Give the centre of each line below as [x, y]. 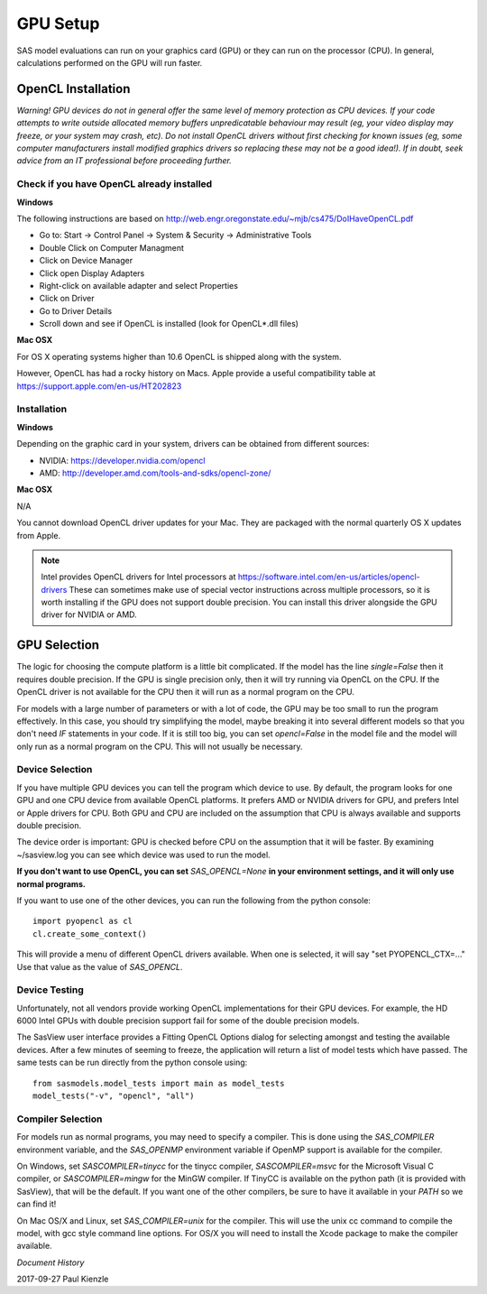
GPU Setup [58, 23]
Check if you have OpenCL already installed [115, 184]
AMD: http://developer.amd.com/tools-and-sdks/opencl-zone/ [155, 473]
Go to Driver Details [76, 310]
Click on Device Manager [86, 261]
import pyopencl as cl [83, 921]
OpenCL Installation [74, 89]
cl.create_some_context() [90, 934]
